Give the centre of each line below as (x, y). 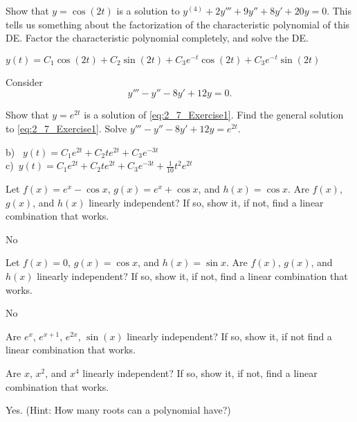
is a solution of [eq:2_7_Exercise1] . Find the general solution (214, 115)
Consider (24, 81)
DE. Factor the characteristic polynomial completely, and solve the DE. (157, 38)
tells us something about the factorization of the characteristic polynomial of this (178, 24)
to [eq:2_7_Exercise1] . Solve (66, 129)
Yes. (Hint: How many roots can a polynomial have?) (118, 410)
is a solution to (148, 10)
